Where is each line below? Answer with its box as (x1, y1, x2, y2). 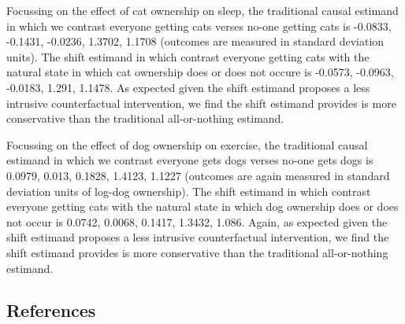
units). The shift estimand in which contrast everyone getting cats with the (6, 48, 370, 64)
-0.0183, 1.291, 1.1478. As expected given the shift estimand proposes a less (6, 79, 370, 95)
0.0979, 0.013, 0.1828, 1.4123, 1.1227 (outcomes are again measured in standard (6, 167, 390, 183)
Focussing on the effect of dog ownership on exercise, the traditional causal (6, 136, 368, 153)
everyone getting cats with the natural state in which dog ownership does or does (6, 198, 399, 215)
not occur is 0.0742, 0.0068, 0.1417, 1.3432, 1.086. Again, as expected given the (6, 213, 388, 230)
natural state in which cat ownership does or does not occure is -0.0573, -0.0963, (6, 64, 394, 80)
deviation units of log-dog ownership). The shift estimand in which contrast (6, 182, 371, 199)
